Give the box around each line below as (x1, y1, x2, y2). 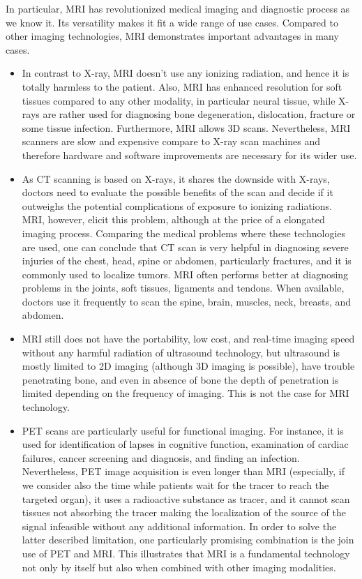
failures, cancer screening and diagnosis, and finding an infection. (22, 450, 300, 465)
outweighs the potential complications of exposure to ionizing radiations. (22, 198, 332, 213)
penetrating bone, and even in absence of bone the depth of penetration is (22, 372, 339, 386)
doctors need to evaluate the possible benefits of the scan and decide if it (22, 185, 333, 200)
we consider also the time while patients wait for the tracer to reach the (22, 478, 329, 492)
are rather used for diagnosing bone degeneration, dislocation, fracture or (43, 107, 356, 121)
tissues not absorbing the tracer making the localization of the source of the (22, 505, 346, 520)
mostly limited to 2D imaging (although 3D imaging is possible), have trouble (22, 359, 355, 373)
